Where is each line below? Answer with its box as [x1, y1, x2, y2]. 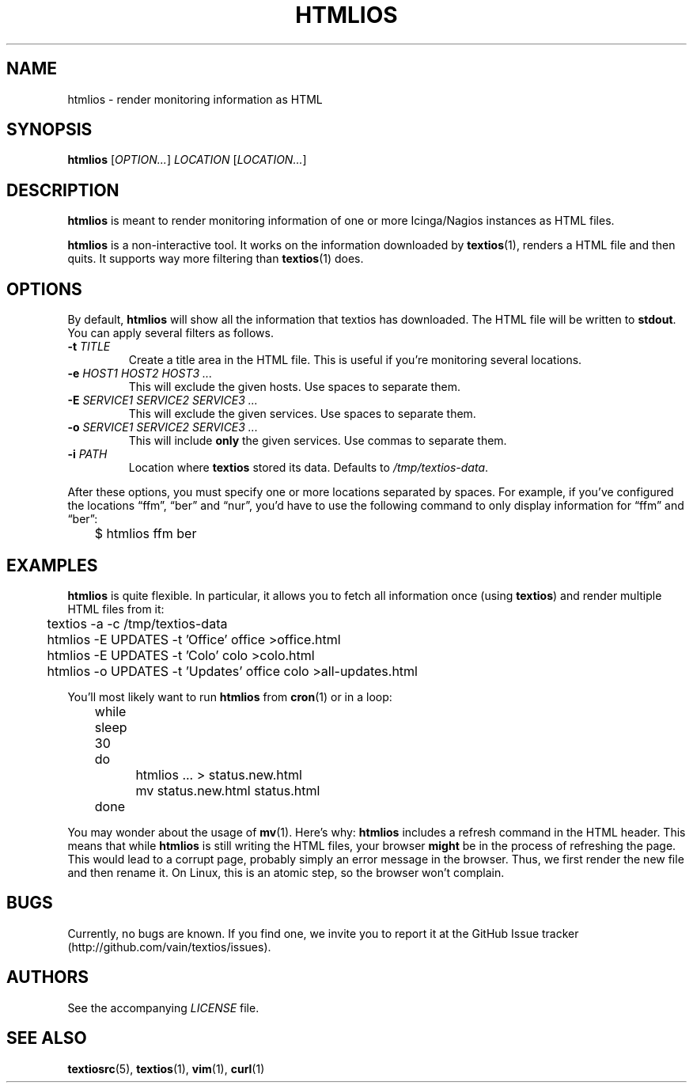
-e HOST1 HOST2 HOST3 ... [67, 366, 213, 381]
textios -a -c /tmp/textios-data [47, 615, 228, 632]
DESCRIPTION [6, 180, 119, 200]
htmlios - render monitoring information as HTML [67, 92, 323, 106]
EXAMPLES [6, 555, 98, 575]
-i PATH [67, 447, 108, 461]
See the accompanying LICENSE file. [67, 1000, 259, 1015]
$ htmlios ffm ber [94, 526, 197, 542]
